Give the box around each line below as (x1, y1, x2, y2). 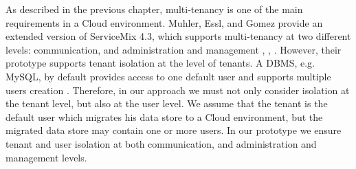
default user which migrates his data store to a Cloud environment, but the (5, 109, 323, 124)
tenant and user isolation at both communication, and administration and (5, 136, 317, 150)
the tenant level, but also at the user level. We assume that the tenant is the (5, 96, 328, 111)
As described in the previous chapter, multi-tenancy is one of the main (5, 2, 303, 16)
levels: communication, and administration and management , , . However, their (5, 42, 342, 56)
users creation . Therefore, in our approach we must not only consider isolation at (5, 82, 350, 97)
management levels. (5, 150, 87, 164)
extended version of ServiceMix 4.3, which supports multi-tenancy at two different (5, 29, 351, 43)
